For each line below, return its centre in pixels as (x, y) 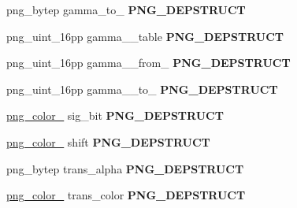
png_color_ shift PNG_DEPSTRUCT (108, 141)
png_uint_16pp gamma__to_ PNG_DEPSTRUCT (142, 89)
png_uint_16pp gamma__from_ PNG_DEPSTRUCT (148, 63)
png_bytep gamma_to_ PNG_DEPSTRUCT (126, 9)
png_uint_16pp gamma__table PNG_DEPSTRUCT (145, 36)
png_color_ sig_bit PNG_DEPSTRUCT (115, 115)
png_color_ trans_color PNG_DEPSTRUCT (126, 195)
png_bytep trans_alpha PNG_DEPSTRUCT (125, 168)
